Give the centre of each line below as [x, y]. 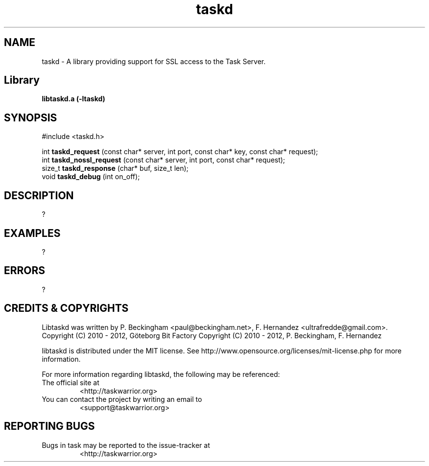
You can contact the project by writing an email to [122, 399]
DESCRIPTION [39, 195]
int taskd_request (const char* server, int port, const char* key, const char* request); [180, 152]
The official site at [71, 382]
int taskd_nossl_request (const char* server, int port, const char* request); [164, 160]
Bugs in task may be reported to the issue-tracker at [126, 445]
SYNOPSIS [31, 117]
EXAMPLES [32, 233]
